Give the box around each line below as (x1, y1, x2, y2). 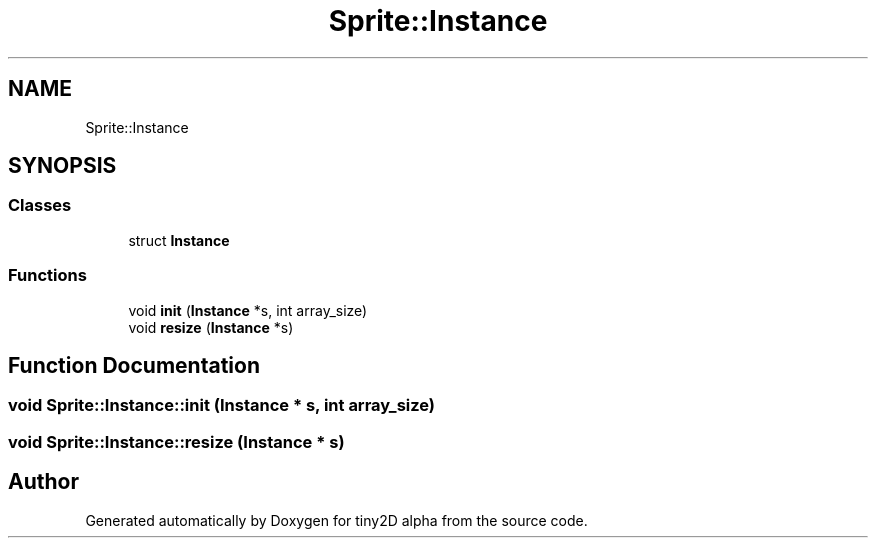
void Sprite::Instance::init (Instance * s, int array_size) (8, 395, 435, 416)
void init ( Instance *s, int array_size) (128, 301, 368, 319)
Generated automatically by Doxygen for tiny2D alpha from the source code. (85, 511, 588, 529)
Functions (8, 265, 87, 286)
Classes (8, 195, 72, 216)
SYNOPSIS (8, 153, 117, 179)
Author (8, 469, 79, 495)
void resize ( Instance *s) (128, 318, 294, 336)
